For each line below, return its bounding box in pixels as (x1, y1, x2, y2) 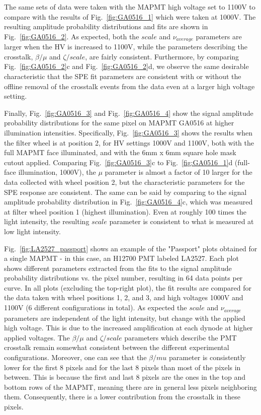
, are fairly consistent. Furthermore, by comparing (85, 51, 239, 61)
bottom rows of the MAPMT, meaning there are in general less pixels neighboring (4, 381, 257, 392)
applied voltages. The (4, 332, 70, 342)
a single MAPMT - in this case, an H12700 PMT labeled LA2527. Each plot (4, 253, 239, 263)
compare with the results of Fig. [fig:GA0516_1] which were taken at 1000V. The (4, 11, 256, 22)
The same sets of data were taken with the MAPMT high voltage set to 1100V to (4, 2, 255, 12)
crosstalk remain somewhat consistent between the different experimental (4, 342, 229, 353)
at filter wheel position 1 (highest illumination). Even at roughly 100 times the (4, 206, 246, 217)
